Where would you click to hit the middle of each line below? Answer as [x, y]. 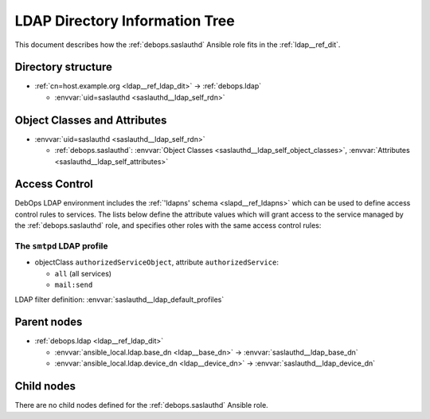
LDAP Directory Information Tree [125, 21]
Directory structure [64, 67]
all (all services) [83, 273]
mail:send [74, 285]
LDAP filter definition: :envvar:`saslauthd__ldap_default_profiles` [119, 300]
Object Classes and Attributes [91, 120]
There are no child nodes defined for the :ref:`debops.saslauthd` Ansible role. [141, 405]
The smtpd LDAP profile [61, 245]
